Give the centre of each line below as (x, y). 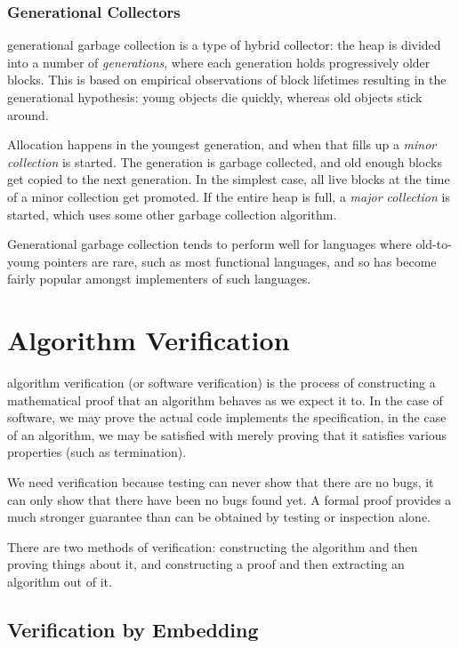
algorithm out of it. (60, 581)
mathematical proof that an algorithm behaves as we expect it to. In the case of (225, 400)
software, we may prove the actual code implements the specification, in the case (227, 417)
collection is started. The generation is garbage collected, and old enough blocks (225, 161)
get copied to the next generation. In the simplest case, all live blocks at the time (229, 179)
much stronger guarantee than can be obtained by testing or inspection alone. (219, 517)
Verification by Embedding (133, 629)
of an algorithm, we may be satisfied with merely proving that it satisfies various (227, 434)
